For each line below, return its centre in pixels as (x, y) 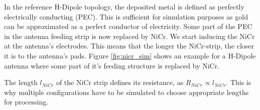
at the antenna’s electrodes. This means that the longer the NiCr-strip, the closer (129, 46)
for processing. (26, 102)
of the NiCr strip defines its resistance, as (120, 82)
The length (21, 82)
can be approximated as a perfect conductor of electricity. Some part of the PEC (128, 26)
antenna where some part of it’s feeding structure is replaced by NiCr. (112, 65)
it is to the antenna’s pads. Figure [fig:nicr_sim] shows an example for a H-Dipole (130, 55)
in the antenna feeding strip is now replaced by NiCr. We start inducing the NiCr (129, 36)
